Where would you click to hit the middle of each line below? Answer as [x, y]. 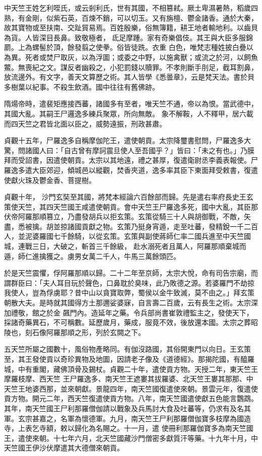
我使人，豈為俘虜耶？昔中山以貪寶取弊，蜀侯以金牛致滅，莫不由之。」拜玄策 [129, 292]
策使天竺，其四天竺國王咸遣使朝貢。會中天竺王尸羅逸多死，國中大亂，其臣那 [131, 206]
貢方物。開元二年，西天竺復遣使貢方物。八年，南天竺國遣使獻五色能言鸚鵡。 [131, 398]
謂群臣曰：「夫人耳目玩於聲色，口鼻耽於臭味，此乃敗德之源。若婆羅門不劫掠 [129, 282]
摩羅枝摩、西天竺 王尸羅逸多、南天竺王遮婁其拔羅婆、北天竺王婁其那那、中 [129, 379]
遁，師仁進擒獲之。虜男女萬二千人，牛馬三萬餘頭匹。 [92, 256]
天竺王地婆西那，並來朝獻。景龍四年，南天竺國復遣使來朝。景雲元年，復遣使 [131, 388]
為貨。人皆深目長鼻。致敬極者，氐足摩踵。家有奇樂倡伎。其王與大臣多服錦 [128, 37]
